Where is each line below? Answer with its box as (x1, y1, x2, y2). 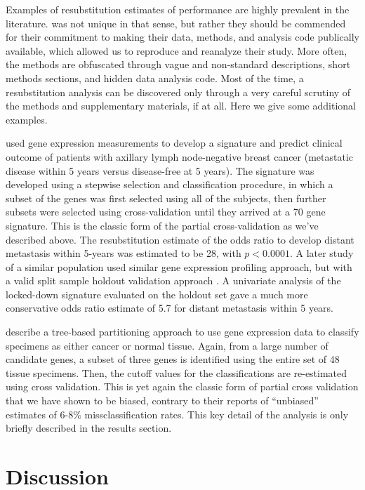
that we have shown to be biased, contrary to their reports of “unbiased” (6, 393, 319, 408)
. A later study (289, 246, 354, 260)
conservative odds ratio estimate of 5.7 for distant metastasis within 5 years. (6, 300, 334, 315)
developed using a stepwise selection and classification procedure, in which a (6, 177, 333, 192)
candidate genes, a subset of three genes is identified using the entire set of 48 (6, 352, 340, 366)
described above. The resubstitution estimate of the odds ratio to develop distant (6, 232, 354, 246)
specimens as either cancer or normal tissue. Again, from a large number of (6, 338, 328, 352)
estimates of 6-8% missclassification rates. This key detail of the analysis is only (6, 406, 349, 421)
